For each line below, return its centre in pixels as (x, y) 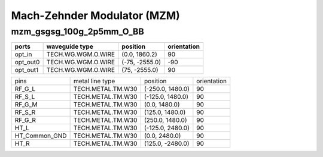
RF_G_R (25, 120)
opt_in (23, 55)
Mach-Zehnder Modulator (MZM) (96, 15)
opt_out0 (27, 62)
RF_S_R (25, 112)
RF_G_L (25, 89)
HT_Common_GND (41, 136)
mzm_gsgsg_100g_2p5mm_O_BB (77, 32)
